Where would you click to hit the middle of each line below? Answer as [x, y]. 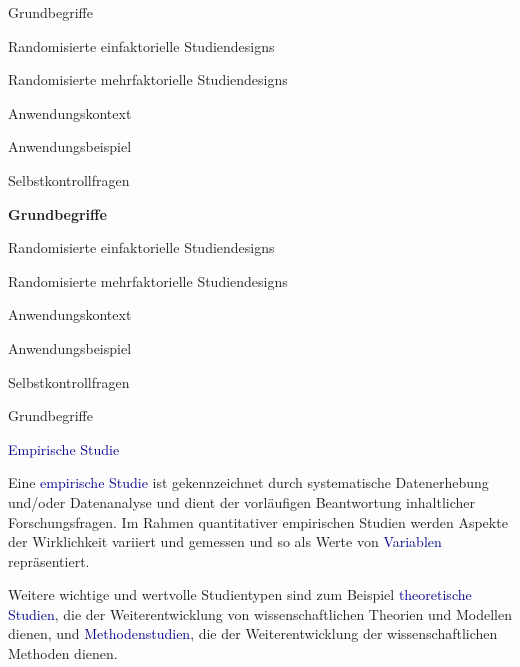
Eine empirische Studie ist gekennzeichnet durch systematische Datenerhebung [248, 482]
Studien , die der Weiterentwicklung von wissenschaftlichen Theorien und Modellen [260, 613]
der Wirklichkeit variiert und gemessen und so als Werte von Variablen [225, 541]
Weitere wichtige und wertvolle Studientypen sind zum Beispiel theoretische [240, 594]
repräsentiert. [49, 560]
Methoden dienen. [63, 653]
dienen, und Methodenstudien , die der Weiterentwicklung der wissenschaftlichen [253, 633]
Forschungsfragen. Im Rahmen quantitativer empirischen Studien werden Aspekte [258, 521]
